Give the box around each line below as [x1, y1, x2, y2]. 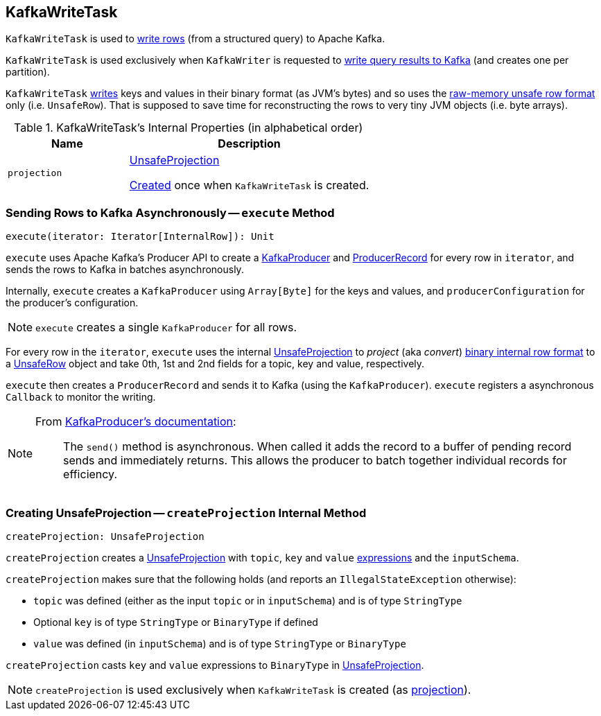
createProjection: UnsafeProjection [6, 530, 204, 542]
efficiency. [63, 467, 118, 482]
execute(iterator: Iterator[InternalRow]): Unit [6, 231, 275, 243]
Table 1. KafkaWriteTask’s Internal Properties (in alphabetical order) [14, 121, 363, 135]
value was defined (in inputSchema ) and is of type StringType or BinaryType [33, 637, 406, 649]
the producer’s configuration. [6, 297, 139, 309]
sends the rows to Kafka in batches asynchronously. [6, 263, 244, 276]
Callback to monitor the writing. [6, 391, 156, 403]
